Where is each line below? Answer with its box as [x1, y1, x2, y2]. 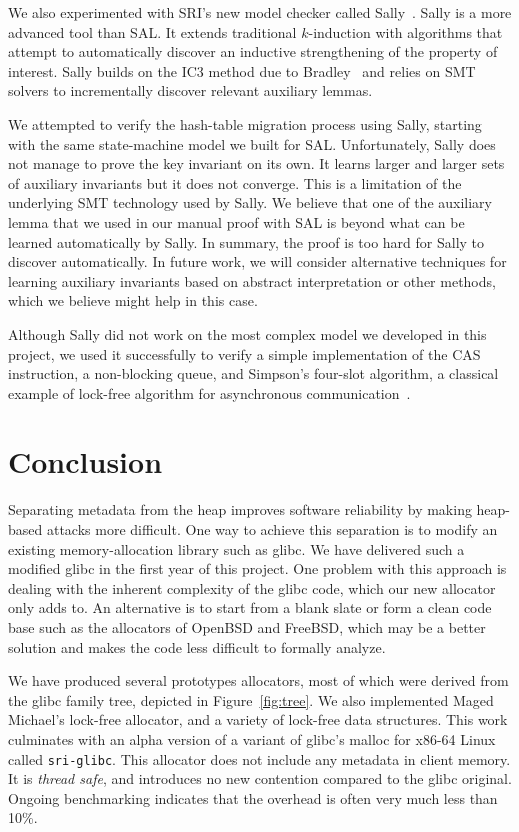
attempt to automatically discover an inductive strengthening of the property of [8, 41, 498, 62]
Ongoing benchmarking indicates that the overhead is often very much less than [8, 787, 498, 808]
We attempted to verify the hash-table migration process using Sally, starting [8, 113, 482, 134]
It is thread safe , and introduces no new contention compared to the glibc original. [8, 768, 512, 789]
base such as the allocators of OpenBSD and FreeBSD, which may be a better [8, 616, 486, 637]
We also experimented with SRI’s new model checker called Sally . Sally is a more [8, 2, 512, 22]
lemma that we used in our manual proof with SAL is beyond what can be [8, 211, 465, 232]
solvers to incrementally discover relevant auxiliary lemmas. [8, 80, 373, 101]
